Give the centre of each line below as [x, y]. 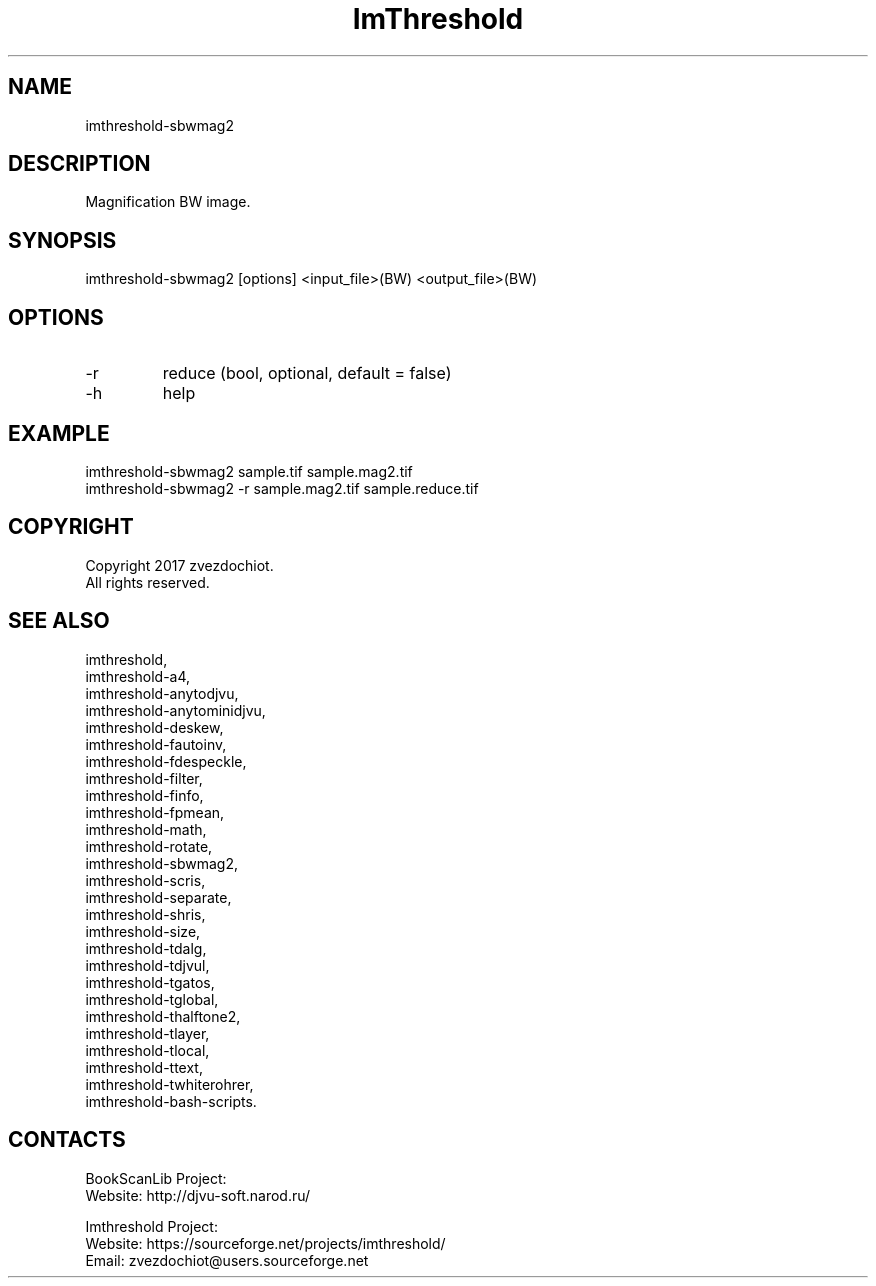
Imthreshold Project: [151, 1226]
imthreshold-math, [146, 829]
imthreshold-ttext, [144, 1067]
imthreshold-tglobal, [152, 999]
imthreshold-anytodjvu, [162, 693]
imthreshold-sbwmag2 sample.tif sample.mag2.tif [249, 471]
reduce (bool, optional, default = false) [307, 373]
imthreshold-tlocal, [147, 1050]
